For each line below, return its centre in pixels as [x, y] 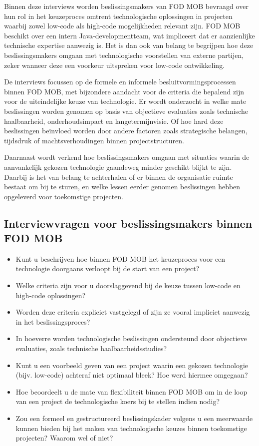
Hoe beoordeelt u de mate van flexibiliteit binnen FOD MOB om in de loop [131, 391]
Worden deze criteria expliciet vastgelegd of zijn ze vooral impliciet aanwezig [133, 312]
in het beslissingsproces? [53, 321]
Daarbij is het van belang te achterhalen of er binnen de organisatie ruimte [119, 177]
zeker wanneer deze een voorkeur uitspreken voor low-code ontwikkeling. [115, 65]
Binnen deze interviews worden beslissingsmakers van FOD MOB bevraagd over [126, 6]
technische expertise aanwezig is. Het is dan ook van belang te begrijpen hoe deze [129, 45]
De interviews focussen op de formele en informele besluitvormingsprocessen [120, 82]
